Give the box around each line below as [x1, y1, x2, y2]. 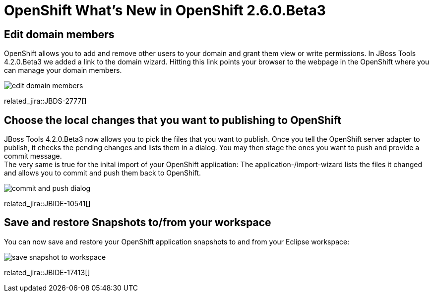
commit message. [4, 152, 62, 161]
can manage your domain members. [4, 66, 122, 75]
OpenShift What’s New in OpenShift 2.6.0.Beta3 [4, 2, 326, 19]
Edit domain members [4, 28, 115, 41]
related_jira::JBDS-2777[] [4, 97, 87, 106]
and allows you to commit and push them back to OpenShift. [4, 169, 201, 178]
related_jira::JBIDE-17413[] [4, 268, 90, 277]
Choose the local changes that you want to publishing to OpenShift [4, 114, 341, 126]
